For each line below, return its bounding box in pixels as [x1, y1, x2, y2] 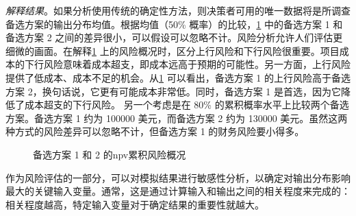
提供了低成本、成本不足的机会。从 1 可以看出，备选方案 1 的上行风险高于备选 [5, 70, 351, 84]
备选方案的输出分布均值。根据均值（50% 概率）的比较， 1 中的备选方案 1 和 [5, 16, 343, 31]
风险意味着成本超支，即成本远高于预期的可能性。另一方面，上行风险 [43, 57, 351, 71]
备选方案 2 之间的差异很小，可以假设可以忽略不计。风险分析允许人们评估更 [5, 30, 343, 45]
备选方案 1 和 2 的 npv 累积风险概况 [33, 147, 186, 161]
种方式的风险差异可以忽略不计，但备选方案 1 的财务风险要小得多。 [5, 124, 305, 139]
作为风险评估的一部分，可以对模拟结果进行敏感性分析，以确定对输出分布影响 [5, 170, 351, 184]
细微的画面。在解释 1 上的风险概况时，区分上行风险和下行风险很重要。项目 [5, 43, 340, 58]
